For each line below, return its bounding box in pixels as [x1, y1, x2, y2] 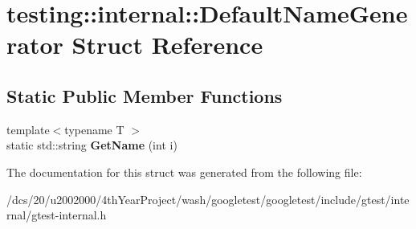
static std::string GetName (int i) [6, 137, 177, 153]
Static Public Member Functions [6, 83, 283, 108]
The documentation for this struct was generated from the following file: [6, 163, 362, 180]
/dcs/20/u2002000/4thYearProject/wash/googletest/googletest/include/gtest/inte [6, 190, 410, 207]
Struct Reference [71, 28, 263, 61]
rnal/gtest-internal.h [6, 207, 107, 223]
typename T [64, 121, 124, 137]
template [6, 121, 50, 137]
